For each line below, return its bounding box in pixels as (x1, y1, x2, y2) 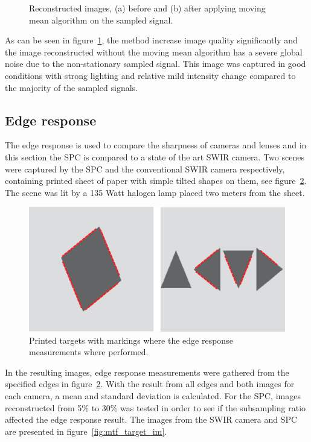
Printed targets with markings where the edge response (29, 333, 233, 346)
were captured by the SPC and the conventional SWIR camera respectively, (5, 162, 285, 175)
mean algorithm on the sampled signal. (29, 13, 173, 26)
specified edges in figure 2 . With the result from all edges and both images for (5, 377, 295, 390)
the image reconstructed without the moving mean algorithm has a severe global (5, 45, 303, 58)
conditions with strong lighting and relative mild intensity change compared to (5, 69, 296, 81)
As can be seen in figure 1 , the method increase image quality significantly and (5, 34, 298, 46)
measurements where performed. (29, 346, 149, 358)
